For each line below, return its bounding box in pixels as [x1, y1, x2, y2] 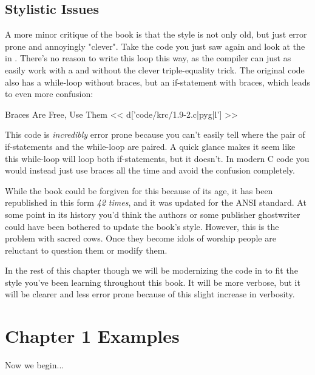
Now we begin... [5, 359, 64, 371]
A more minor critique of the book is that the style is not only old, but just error [5, 28, 307, 41]
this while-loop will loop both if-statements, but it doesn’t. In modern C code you [5, 152, 310, 164]
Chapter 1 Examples [5, 323, 180, 348]
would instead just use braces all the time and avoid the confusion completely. [5, 164, 295, 177]
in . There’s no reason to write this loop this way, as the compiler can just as [5, 52, 291, 64]
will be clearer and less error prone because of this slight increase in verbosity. [5, 288, 295, 300]
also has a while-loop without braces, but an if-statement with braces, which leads [5, 75, 310, 88]
